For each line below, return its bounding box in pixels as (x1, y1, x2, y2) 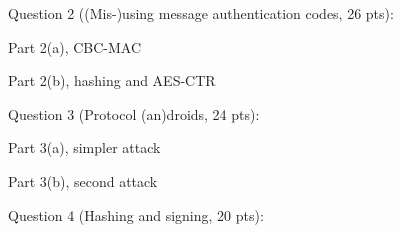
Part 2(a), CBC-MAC (8, 36, 142, 57)
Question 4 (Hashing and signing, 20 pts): (8, 204, 264, 225)
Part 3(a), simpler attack (8, 137, 161, 158)
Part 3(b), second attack (8, 170, 158, 191)
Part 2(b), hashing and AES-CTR (8, 70, 216, 91)
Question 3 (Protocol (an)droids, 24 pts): (8, 103, 260, 124)
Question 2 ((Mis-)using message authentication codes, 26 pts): (8, 3, 394, 23)
